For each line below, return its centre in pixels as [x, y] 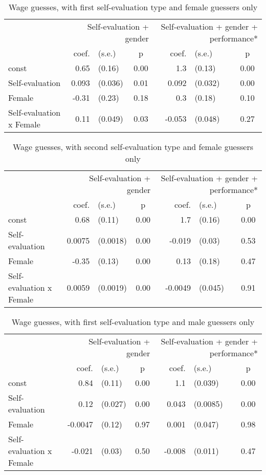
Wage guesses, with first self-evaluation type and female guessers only [133, 7]
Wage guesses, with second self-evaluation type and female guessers [133, 147]
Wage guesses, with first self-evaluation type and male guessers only [133, 322]
